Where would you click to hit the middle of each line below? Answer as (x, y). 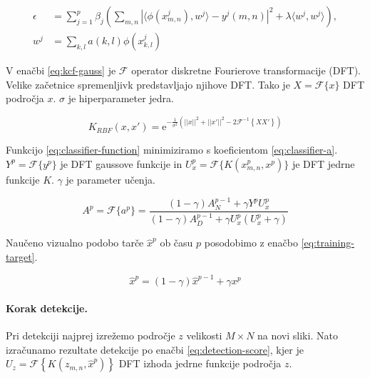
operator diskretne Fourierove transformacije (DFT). (246, 70)
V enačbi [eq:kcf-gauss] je (61, 70)
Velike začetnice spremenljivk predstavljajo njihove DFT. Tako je (148, 84)
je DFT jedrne (323, 163)
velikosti (204, 335)
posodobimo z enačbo (251, 243)
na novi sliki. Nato (298, 335)
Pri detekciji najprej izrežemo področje (91, 335)
